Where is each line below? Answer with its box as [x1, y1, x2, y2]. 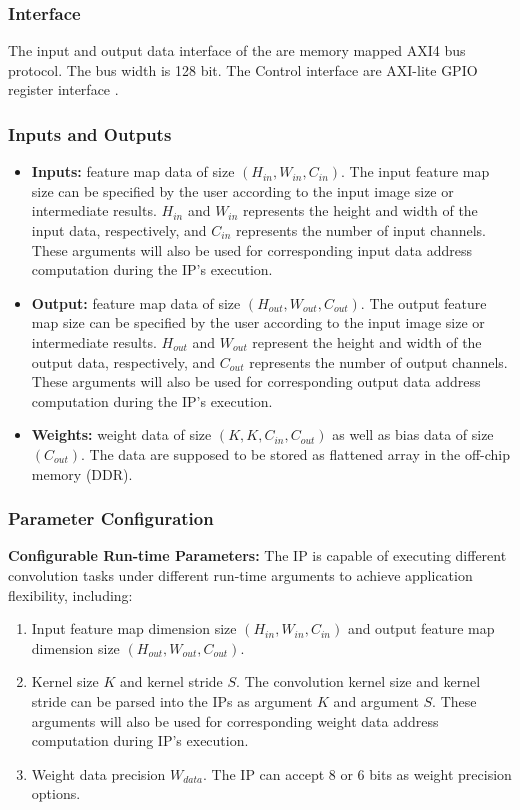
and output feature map [347, 618, 495, 639]
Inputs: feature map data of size [31, 161, 235, 182]
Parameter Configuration [8, 506, 214, 531]
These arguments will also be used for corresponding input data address [31, 239, 472, 260]
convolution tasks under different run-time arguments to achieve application [8, 564, 473, 585]
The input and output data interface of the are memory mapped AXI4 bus [8, 40, 466, 61]
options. [31, 783, 81, 804]
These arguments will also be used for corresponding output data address [31, 371, 481, 392]
